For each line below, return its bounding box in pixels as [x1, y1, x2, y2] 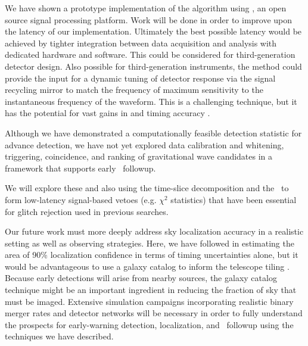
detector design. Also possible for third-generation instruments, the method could [5, 60, 302, 72]
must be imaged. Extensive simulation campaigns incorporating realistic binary [5, 295, 294, 307]
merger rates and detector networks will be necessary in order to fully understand [5, 307, 303, 319]
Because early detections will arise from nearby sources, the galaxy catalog [5, 272, 277, 284]
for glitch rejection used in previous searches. [5, 205, 169, 217]
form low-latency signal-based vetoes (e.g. [5, 193, 157, 205]
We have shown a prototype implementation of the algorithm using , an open [5, 2, 287, 14]
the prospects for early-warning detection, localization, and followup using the [5, 318, 294, 331]
